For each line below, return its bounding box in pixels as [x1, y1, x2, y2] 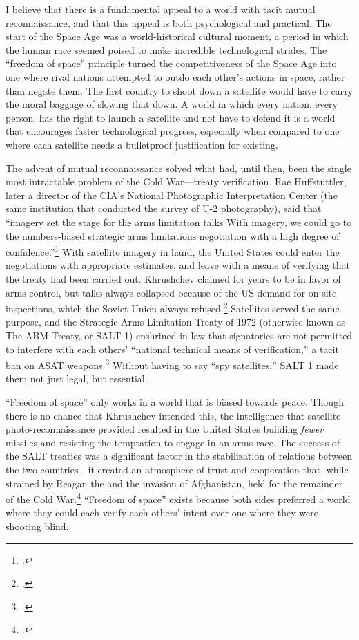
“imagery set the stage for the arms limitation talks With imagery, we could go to [6, 214, 352, 229]
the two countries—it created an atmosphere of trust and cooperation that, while [6, 462, 349, 476]
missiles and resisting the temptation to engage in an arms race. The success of [6, 435, 340, 449]
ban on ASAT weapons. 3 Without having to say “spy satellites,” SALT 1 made [6, 356, 339, 372]
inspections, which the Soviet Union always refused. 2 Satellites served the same [6, 299, 340, 315]
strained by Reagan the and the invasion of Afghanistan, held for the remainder [6, 476, 343, 490]
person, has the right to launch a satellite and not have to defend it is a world [6, 110, 336, 124]
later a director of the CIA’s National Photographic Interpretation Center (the [6, 187, 338, 202]
